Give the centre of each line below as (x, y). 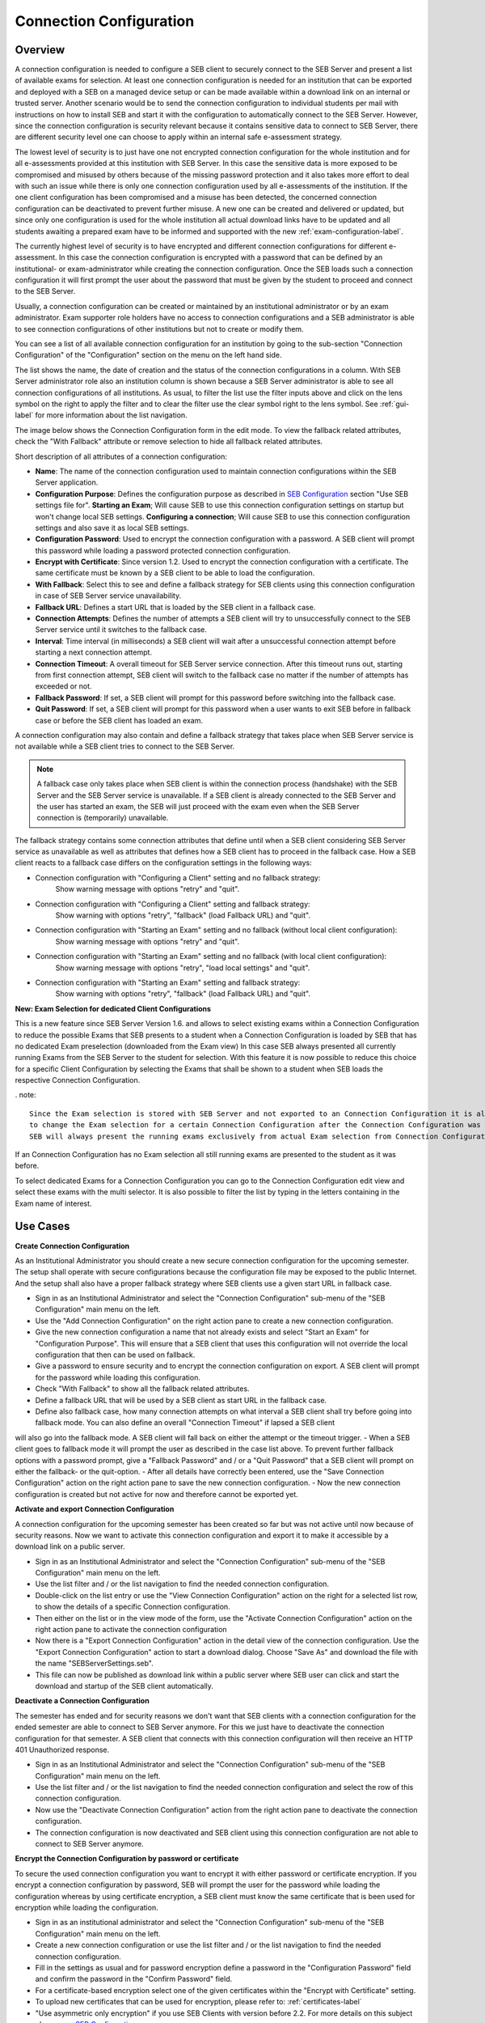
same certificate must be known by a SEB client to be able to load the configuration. (175, 573)
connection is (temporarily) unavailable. (103, 818)
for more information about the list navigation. (111, 415)
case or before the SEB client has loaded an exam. (119, 720)
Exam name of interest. (53, 1203)
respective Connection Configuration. (78, 1080)
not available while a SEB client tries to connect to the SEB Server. (125, 746)
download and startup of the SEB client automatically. (124, 1686)
